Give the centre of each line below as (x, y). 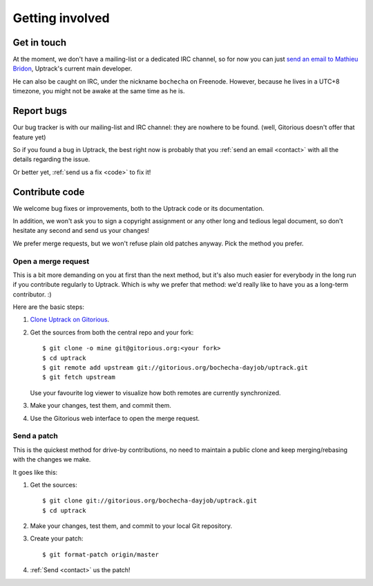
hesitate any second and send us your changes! (81, 231)
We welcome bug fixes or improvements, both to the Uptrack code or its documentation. (138, 208)
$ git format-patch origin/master (101, 554)
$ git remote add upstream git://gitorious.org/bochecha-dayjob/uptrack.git (175, 368)
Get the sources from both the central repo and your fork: (112, 332)
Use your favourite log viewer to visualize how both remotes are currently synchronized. (155, 393)
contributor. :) (32, 294)
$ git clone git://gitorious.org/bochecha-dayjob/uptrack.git (150, 501)
